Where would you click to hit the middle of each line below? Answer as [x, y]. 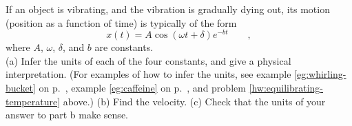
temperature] [33, 101]
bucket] [21, 88]
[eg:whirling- [320, 74]
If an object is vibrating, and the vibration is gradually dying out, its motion [168, 9]
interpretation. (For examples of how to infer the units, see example [148, 74]
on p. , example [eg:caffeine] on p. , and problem [142, 88]
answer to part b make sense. [67, 115]
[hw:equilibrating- [286, 88]
